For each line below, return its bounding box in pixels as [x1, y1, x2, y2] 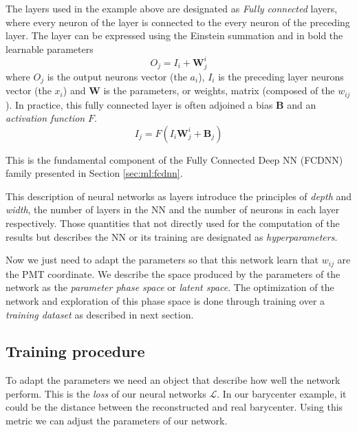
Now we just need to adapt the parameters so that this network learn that [6, 252, 319, 267]
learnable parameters [6, 41, 94, 56]
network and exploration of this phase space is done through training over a [6, 293, 325, 307]
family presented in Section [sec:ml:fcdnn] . [6, 166, 183, 180]
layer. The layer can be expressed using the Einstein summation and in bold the [6, 28, 343, 43]
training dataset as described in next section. [6, 307, 194, 321]
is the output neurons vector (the [47, 69, 187, 83]
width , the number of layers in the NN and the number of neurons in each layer [6, 202, 340, 217]
